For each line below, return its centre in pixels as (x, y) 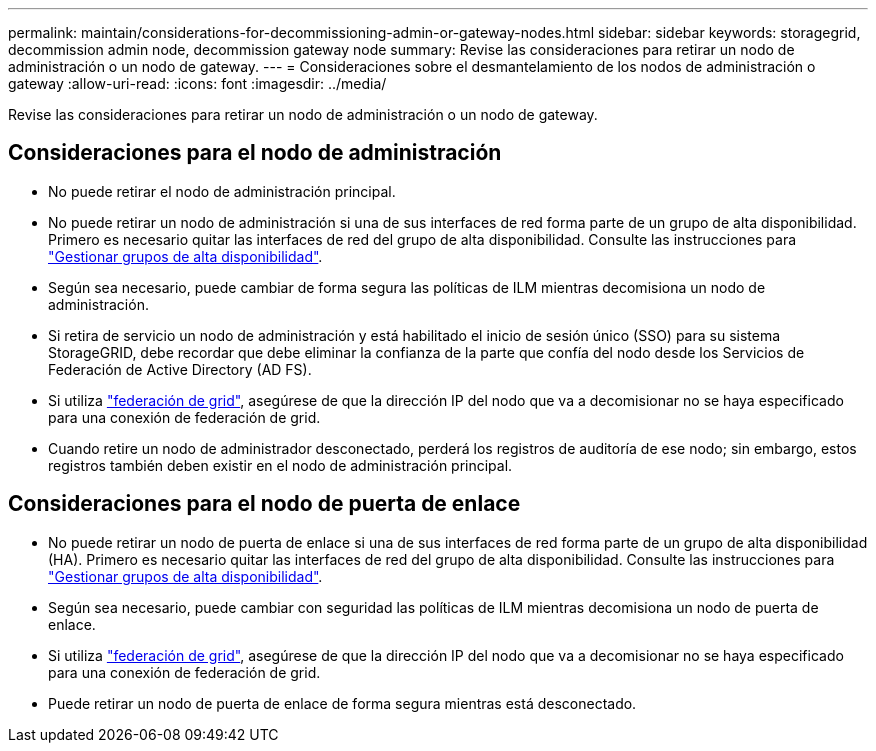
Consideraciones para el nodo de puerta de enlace (264, 504)
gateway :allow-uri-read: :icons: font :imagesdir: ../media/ (197, 83)
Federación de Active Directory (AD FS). (180, 369)
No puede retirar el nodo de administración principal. (222, 191)
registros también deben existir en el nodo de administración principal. (280, 465)
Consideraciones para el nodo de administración (255, 153)
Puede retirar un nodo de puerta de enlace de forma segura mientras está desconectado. (342, 703)
